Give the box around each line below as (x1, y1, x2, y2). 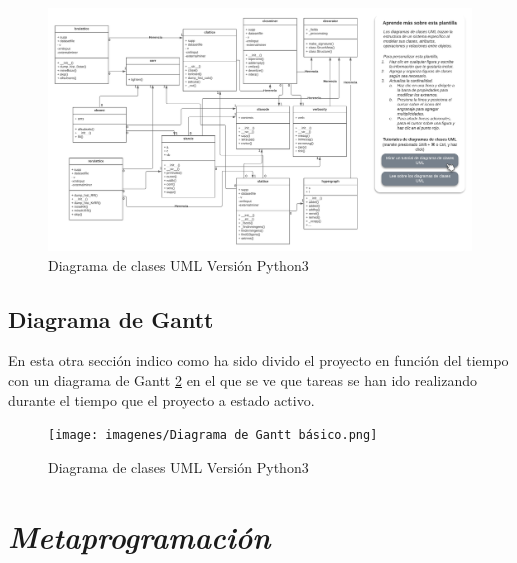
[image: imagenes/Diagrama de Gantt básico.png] (48, 428, 378, 443)
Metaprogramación (8, 515, 271, 557)
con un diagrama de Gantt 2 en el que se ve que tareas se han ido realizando (8, 370, 478, 391)
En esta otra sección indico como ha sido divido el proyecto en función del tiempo (8, 350, 509, 371)
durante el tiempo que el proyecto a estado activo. (8, 389, 315, 410)
